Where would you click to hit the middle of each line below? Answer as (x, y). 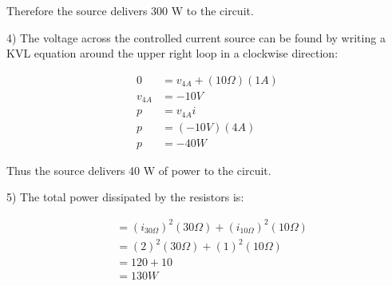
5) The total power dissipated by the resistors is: (125, 197)
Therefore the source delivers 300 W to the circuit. (130, 10)
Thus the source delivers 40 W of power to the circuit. (139, 170)
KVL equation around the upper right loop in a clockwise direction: (172, 53)
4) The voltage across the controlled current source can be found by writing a (196, 37)
